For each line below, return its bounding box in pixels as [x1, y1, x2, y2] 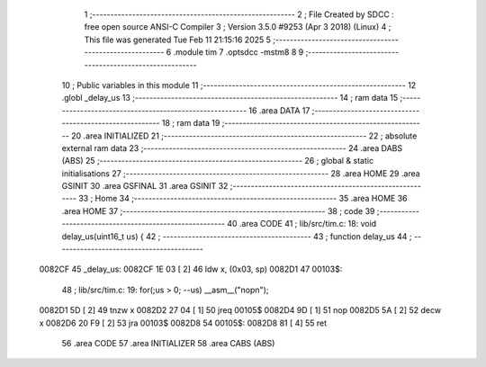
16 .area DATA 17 [248, 104, 310, 116]
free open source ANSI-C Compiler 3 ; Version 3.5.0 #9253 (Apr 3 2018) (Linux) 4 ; [84, 22, 391, 32]
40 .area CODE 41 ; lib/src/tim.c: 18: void [226, 219, 377, 229]
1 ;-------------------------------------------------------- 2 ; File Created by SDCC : [84, 9, 395, 20]
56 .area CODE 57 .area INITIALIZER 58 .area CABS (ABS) [61, 337, 275, 348]
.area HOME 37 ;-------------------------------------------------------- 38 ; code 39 [61, 205, 375, 216]
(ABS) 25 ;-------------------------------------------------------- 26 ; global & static [61, 156, 373, 166]
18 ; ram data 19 [161, 118, 220, 129]
